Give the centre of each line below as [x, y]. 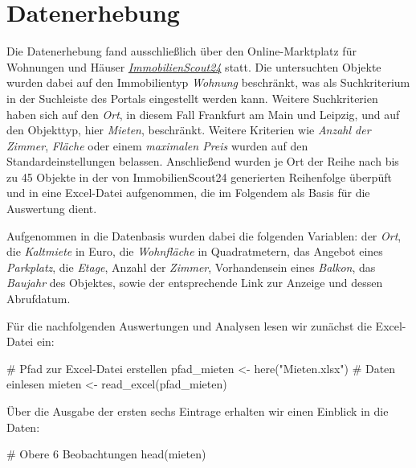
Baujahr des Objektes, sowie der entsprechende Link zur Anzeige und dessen [195, 283]
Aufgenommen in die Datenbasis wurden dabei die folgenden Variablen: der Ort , [204, 235]
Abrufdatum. [39, 299]
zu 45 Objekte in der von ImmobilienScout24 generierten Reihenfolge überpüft [199, 177]
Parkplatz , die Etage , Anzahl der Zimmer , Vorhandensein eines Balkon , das [191, 267]
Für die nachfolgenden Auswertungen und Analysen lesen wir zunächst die [189, 325]
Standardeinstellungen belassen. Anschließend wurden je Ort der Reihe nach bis [203, 161]
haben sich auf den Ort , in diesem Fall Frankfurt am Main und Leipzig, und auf [203, 114]
